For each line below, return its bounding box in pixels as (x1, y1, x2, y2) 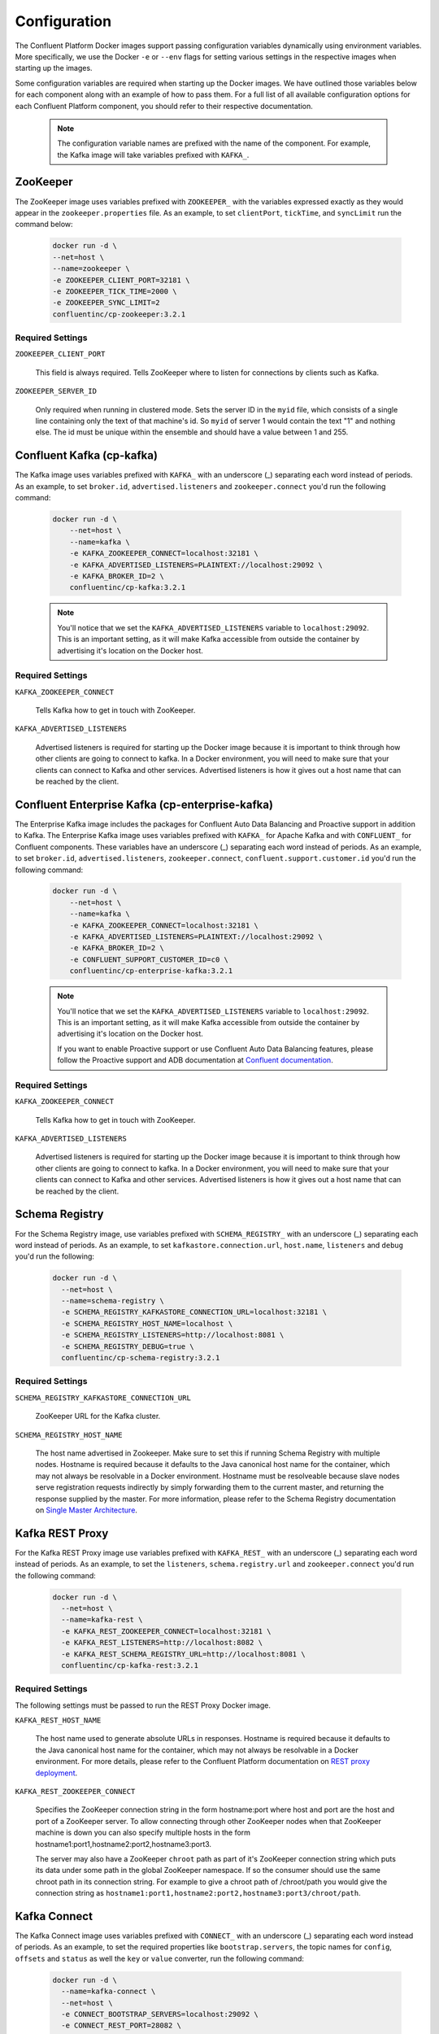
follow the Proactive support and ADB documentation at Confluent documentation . (57, 1055, 333, 1065)
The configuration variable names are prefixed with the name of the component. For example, (57, 138, 372, 148)
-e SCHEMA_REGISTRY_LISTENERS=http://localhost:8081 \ (61, 1330, 285, 1340)
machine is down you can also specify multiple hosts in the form (35, 1827, 251, 1838)
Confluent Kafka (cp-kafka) (15, 448, 159, 463)
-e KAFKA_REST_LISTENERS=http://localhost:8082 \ (61, 1638, 263, 1648)
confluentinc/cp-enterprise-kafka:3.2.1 (69, 967, 233, 976)
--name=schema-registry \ (61, 1296, 164, 1306)
